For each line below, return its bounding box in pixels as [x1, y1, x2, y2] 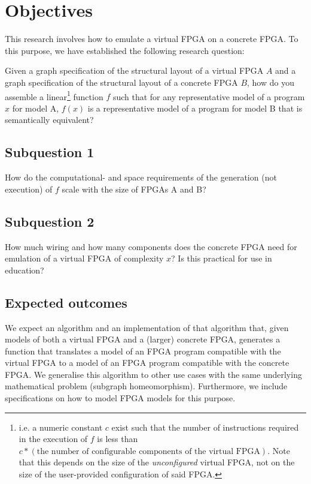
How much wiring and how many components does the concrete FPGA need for [5, 240, 297, 252]
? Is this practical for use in [171, 252, 272, 264]
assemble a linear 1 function [5, 88, 103, 103]
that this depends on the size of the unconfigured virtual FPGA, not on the [19, 456, 295, 468]
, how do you [247, 76, 294, 88]
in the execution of [19, 432, 88, 445]
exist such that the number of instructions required [111, 420, 299, 433]
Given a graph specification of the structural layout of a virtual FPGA [5, 64, 264, 77]
